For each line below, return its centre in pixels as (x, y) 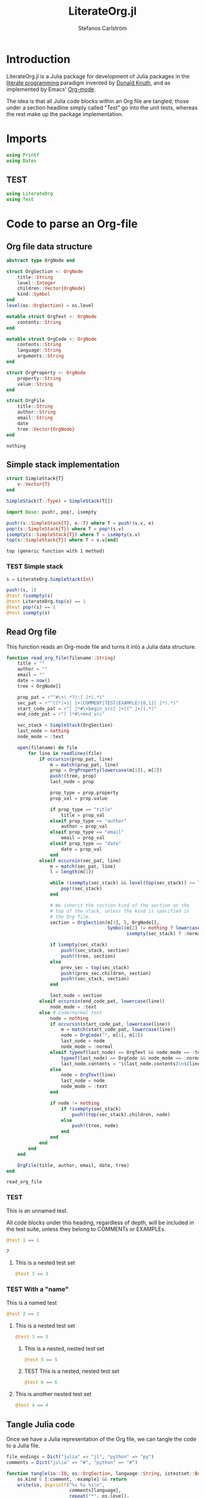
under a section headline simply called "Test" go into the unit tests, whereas (102, 108)
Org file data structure (49, 247)
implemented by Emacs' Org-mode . (51, 89)
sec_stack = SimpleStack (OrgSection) (65, 725)
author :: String (37, 412)
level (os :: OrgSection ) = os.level (50, 306)
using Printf (23, 155)
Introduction (38, 59)
